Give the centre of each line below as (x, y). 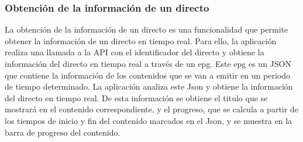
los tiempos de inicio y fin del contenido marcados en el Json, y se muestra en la (149, 120)
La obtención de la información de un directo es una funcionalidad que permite (147, 29)
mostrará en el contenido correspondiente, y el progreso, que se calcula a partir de (151, 109)
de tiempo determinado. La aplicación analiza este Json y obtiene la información (149, 86)
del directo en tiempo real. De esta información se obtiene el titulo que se (136, 97)
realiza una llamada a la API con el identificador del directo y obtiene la (135, 52)
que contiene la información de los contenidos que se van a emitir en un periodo (147, 75)
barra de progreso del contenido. (63, 132)
